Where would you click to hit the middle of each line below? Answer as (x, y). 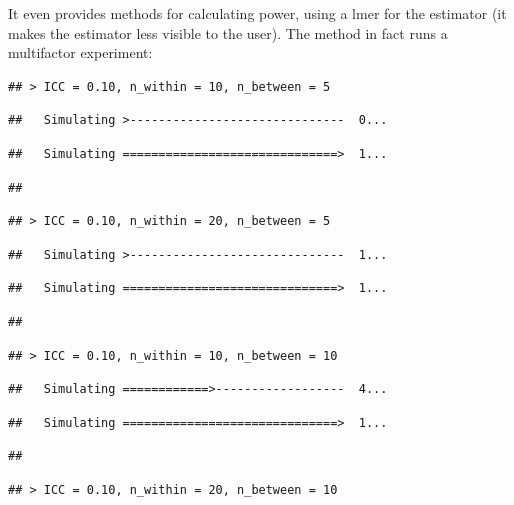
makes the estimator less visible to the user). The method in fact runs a (228, 32)
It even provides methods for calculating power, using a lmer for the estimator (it (257, 13)
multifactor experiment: (80, 52)
